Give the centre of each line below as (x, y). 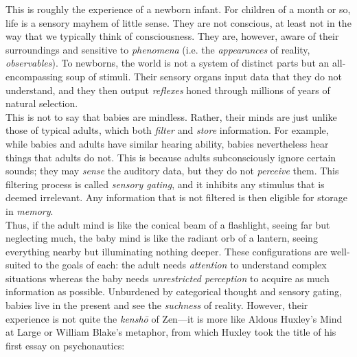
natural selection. (42, 103)
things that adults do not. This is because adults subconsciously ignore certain (171, 157)
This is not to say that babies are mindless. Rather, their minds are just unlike (171, 116)
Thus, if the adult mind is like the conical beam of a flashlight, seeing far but (168, 224)
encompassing (34, 76)
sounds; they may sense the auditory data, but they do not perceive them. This (172, 171)
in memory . (30, 210)
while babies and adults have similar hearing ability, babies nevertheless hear (167, 143)
